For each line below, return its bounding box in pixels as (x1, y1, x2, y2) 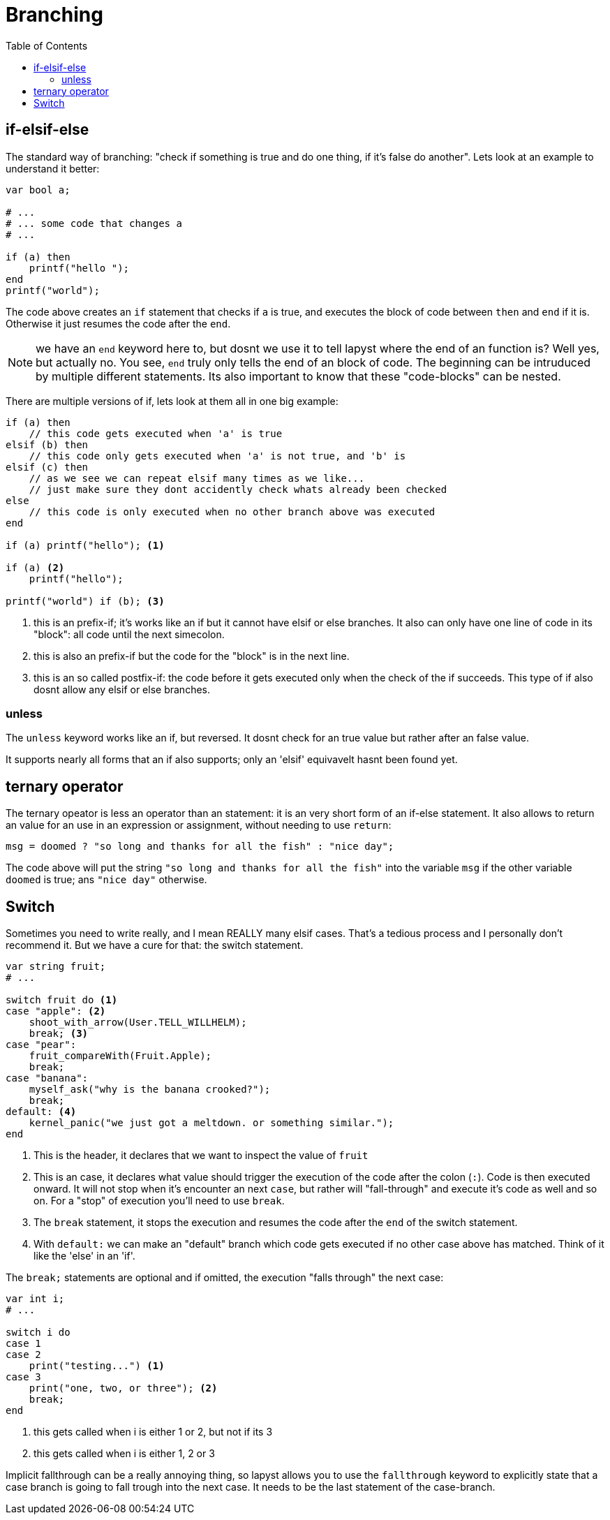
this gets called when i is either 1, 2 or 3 (34, 1447, 215, 1460)
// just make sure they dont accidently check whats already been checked (29, 483, 447, 495)
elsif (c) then (6, 461, 89, 473)
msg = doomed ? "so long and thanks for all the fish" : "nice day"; (6, 841, 394, 853)
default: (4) (6, 1106, 77, 1118)
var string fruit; (6, 961, 106, 973)
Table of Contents (6, 39, 88, 52)
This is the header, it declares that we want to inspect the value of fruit (34, 1149, 369, 1162)
